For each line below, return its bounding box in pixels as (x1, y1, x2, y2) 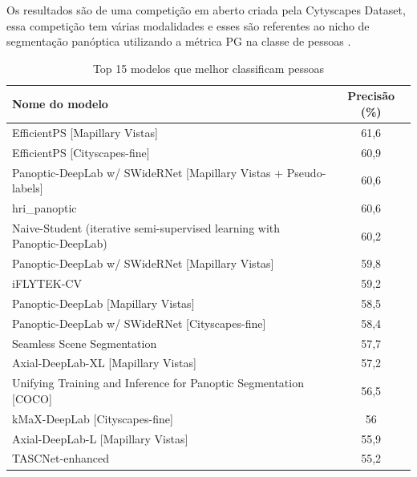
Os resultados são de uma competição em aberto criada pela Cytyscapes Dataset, (6, 2, 406, 18)
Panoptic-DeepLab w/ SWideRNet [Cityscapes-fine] (12, 314, 266, 331)
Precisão (347, 87, 395, 104)
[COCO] (12, 390, 52, 406)
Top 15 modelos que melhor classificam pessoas (92, 59, 325, 76)
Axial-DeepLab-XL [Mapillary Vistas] (12, 354, 196, 371)
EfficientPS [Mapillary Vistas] (12, 123, 158, 140)
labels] (12, 180, 43, 196)
